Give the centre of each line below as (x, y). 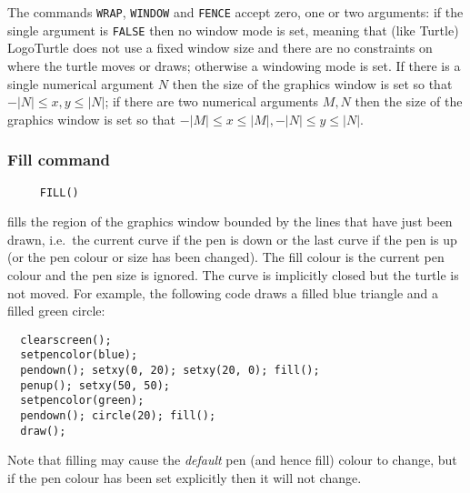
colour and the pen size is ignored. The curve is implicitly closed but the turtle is (233, 274)
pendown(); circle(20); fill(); (118, 416)
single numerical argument (81, 83)
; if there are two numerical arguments (212, 101)
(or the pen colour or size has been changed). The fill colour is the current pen (226, 257)
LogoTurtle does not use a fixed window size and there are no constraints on (220, 48)
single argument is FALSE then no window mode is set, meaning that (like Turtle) (233, 30)
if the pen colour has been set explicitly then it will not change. (185, 477)
